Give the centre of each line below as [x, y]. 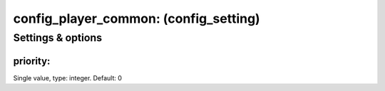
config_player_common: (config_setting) [137, 18]
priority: [32, 61]
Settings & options [58, 38]
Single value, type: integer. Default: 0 [68, 77]
